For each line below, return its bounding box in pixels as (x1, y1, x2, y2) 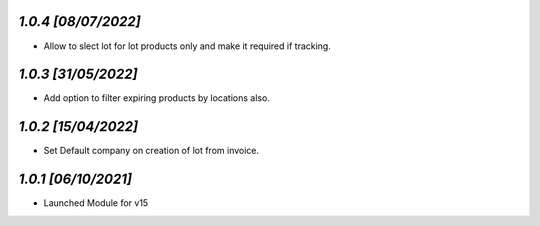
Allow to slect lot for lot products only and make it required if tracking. (43, 40, 332, 52)
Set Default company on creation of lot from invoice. (43, 145, 260, 157)
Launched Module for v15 (43, 197, 149, 209)
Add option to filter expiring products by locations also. (43, 92, 270, 104)
